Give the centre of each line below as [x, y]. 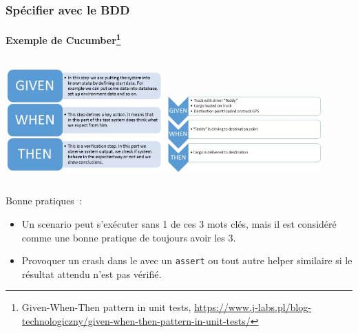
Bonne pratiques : [44, 201]
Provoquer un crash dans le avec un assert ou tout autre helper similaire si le [187, 260]
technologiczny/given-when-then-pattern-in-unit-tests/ [136, 321]
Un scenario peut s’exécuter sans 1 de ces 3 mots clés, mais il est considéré [179, 223]
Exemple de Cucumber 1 [63, 39]
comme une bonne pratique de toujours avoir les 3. [129, 237]
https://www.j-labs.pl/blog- [253, 307]
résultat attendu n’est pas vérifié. [92, 273]
